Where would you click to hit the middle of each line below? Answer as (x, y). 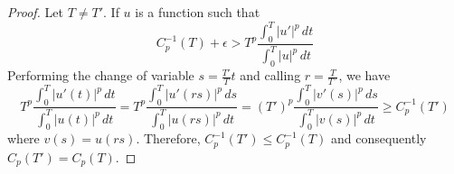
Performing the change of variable (101, 75)
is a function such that (198, 12)
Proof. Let (35, 12)
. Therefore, (168, 138)
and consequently (378, 138)
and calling (270, 75)
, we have (364, 75)
